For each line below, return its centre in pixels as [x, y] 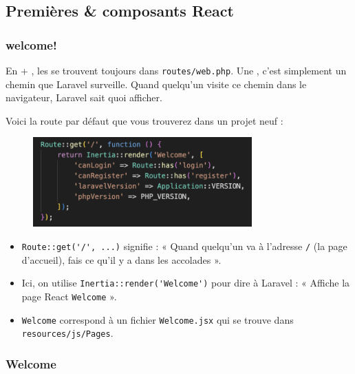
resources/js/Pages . [67, 333]
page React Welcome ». [69, 296]
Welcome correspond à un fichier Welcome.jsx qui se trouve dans [158, 319]
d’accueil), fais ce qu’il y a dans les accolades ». [121, 259]
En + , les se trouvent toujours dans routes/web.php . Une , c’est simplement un [176, 70]
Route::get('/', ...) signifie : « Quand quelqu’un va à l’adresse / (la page [184, 246]
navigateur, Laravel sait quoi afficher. [84, 97]
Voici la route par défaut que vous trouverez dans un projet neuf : [144, 120]
